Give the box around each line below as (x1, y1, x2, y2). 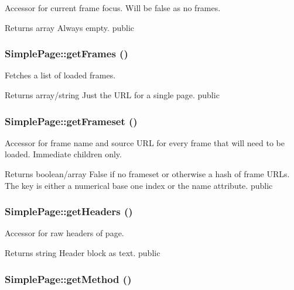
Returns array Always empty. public (5, 21, 134, 33)
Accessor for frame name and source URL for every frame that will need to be (5, 136, 285, 149)
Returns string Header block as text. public (5, 247, 160, 258)
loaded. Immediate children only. (5, 148, 122, 160)
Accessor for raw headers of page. (5, 227, 124, 239)
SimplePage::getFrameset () (5, 113, 138, 128)
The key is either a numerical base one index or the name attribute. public (5, 179, 273, 191)
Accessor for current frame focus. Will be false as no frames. (5, 2, 221, 13)
